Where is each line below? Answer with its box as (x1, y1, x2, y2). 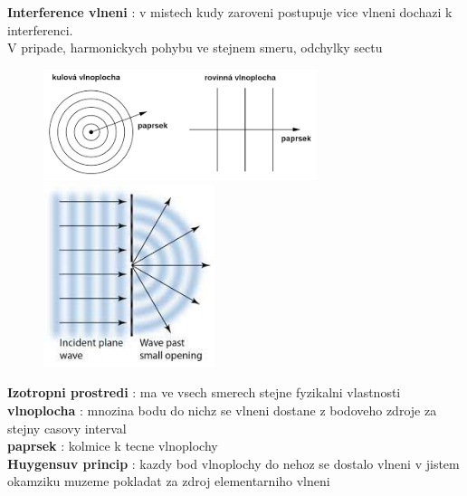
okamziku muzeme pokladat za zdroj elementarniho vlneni (7, 472, 330, 491)
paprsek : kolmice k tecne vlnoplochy (7, 436, 218, 455)
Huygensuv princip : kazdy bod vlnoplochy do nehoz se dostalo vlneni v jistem (7, 453, 460, 472)
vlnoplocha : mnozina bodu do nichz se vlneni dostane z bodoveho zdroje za (7, 401, 437, 420)
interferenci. (7, 20, 73, 39)
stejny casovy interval (7, 418, 127, 437)
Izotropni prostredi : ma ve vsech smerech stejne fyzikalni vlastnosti (7, 383, 401, 402)
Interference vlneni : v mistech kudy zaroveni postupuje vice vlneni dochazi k (7, 3, 453, 21)
